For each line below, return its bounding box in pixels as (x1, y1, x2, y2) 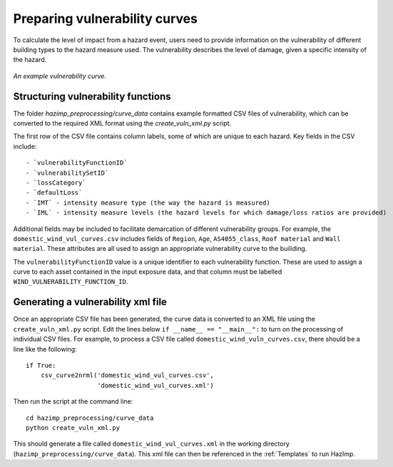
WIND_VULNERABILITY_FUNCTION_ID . (13, 277, 128, 286)
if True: (26, 361, 56, 369)
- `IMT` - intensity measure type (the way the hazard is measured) (26, 198, 270, 207)
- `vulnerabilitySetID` (26, 168, 109, 177)
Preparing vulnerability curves (13, 11, 198, 26)
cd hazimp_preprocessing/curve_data (26, 414, 154, 422)
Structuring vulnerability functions (13, 90, 171, 103)
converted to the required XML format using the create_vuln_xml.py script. (13, 119, 232, 128)
